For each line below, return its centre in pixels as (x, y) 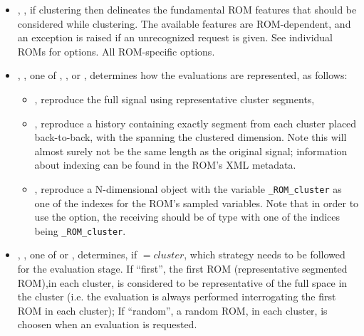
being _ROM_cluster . (80, 230)
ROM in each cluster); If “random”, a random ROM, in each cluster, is (172, 310)
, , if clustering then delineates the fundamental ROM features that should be (187, 9)
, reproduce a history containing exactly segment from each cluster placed (196, 123)
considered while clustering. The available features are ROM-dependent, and (184, 23)
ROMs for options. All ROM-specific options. (116, 51)
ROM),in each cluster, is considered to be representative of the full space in (182, 282)
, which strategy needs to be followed (265, 254)
